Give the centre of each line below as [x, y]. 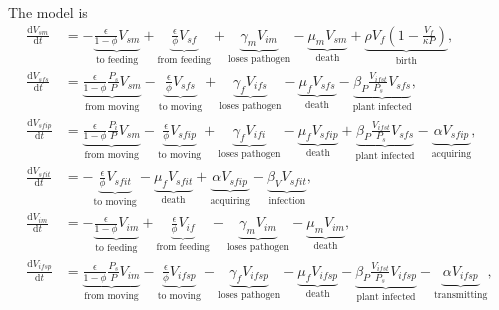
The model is [48, 12]
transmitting [460, 295]
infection [287, 200]
